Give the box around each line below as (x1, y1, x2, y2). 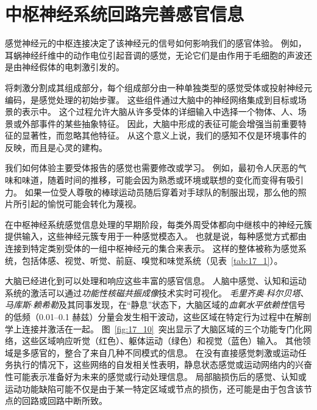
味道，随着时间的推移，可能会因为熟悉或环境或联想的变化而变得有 (21, 174, 287, 186)
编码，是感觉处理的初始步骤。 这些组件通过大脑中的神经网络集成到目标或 (5, 93, 298, 106)
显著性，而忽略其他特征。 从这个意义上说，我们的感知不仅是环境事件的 (21, 129, 307, 142)
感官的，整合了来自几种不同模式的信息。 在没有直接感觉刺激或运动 (30, 346, 298, 359)
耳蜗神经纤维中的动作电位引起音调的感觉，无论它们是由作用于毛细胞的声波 (5, 48, 304, 61)
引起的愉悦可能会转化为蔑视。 (21, 197, 141, 210)
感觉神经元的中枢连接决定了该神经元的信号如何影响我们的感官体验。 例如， (5, 37, 307, 49)
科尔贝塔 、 (266, 286, 309, 299)
